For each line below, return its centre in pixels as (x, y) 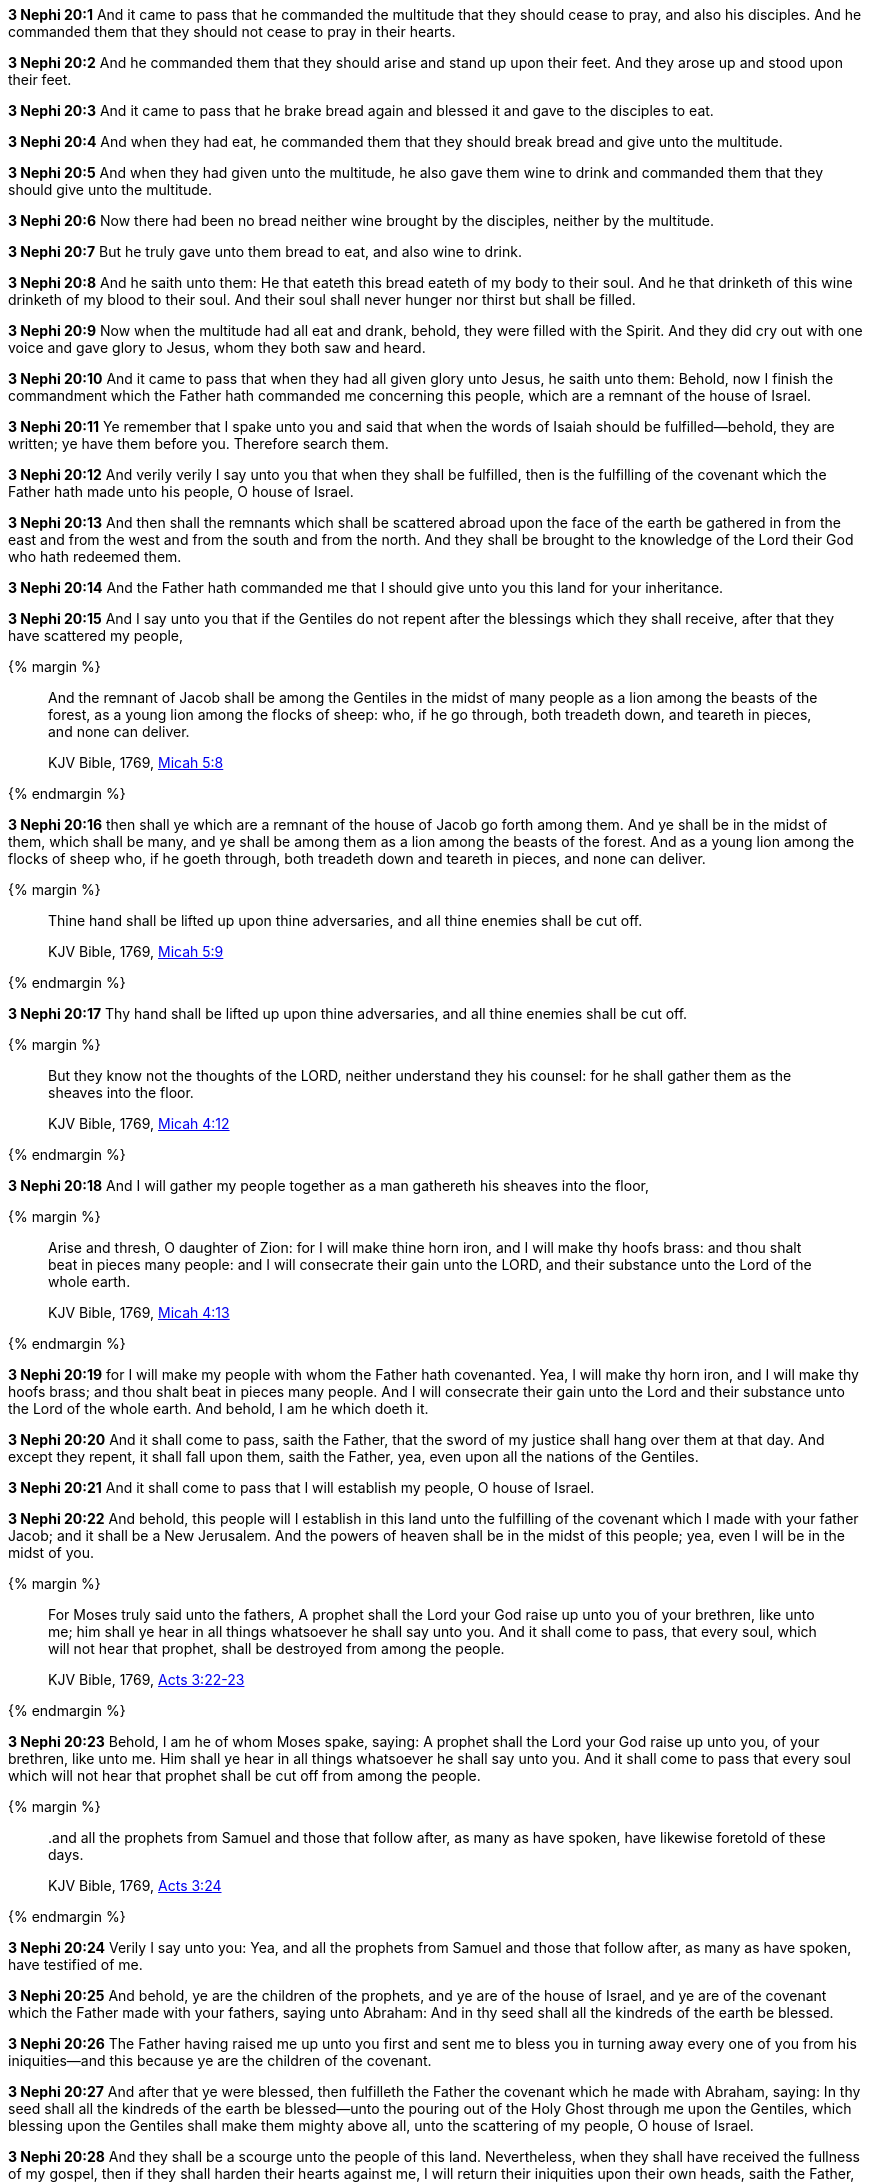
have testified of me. (75, 1964)
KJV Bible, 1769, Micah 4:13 (139, 1312)
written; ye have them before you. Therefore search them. (198, 443)
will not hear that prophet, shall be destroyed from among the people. (276, 1648)
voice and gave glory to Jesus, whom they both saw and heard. (217, 347)
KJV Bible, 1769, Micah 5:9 (136, 951)
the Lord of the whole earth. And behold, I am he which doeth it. (218, 1408)
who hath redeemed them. (95, 556)
